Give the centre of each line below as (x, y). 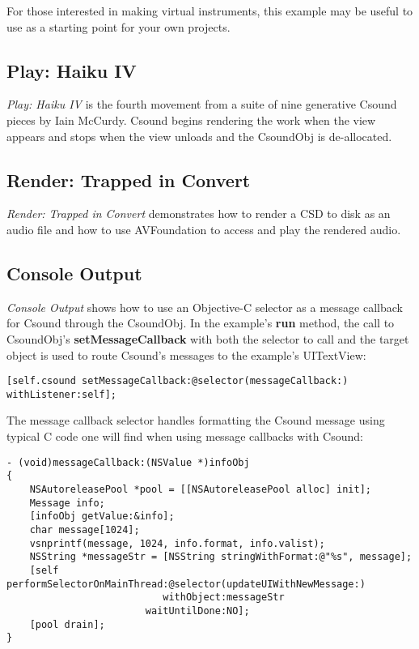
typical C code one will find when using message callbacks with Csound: (185, 436)
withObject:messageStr (224, 598)
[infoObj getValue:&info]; (102, 517)
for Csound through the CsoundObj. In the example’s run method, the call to (201, 323)
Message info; (67, 503)
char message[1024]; (85, 529)
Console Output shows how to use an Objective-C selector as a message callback (205, 307)
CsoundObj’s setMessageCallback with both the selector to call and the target (208, 338)
